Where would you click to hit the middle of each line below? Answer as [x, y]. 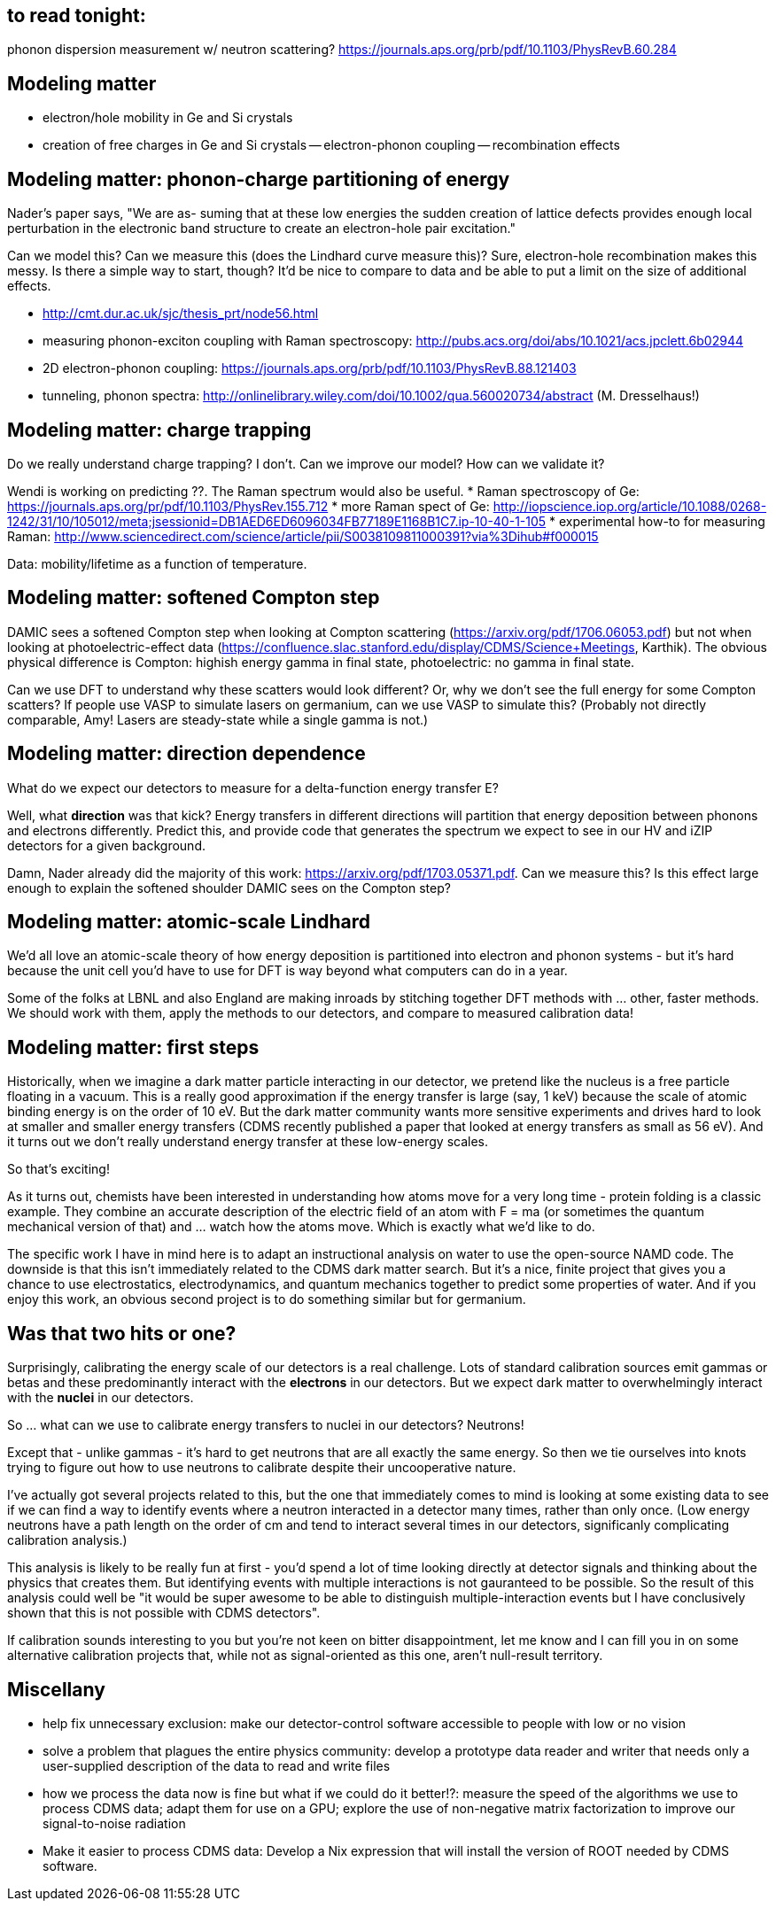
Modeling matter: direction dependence [186, 754]
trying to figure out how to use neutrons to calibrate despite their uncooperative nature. [262, 1468]
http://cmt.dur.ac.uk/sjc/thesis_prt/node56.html [181, 314]
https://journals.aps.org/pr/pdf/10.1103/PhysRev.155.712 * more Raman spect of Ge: [248, 506]
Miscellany [56, 1689]
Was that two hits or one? [122, 1333]
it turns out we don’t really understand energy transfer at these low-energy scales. [248, 1142]
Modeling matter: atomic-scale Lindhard [189, 922]
